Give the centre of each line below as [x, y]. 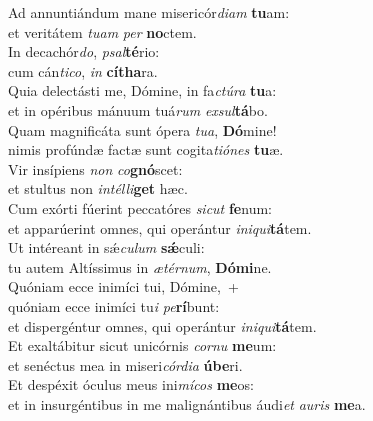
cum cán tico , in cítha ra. [83, 70]
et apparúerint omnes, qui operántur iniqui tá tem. [160, 227]
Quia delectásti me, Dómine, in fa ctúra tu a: [142, 90]
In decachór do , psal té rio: [84, 51]
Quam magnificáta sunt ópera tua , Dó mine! [142, 129]
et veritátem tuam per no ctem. [102, 31]
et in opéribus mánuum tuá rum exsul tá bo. [138, 109]
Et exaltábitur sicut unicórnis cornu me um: [142, 345]
